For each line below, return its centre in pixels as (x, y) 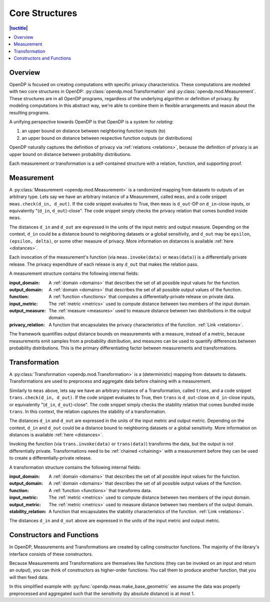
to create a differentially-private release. (50, 458)
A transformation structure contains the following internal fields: (75, 467)
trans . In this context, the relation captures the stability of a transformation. (88, 412)
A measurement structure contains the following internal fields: (74, 274)
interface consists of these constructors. (51, 554)
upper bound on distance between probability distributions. (70, 154)
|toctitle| (18, 28)
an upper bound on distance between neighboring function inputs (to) (94, 131)
